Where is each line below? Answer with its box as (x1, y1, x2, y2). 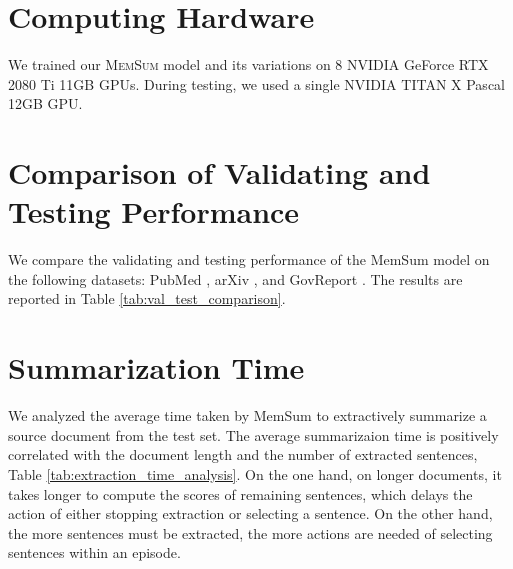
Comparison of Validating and (8, 152, 431, 193)
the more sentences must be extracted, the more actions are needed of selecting (8, 522, 493, 543)
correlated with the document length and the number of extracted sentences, (8, 444, 478, 465)
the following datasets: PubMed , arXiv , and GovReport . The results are (8, 268, 463, 289)
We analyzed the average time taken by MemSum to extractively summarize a (8, 405, 487, 426)
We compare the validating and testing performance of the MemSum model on (8, 249, 490, 270)
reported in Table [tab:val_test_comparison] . (8, 288, 286, 309)
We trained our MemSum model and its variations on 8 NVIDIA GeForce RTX (8, 54, 489, 75)
